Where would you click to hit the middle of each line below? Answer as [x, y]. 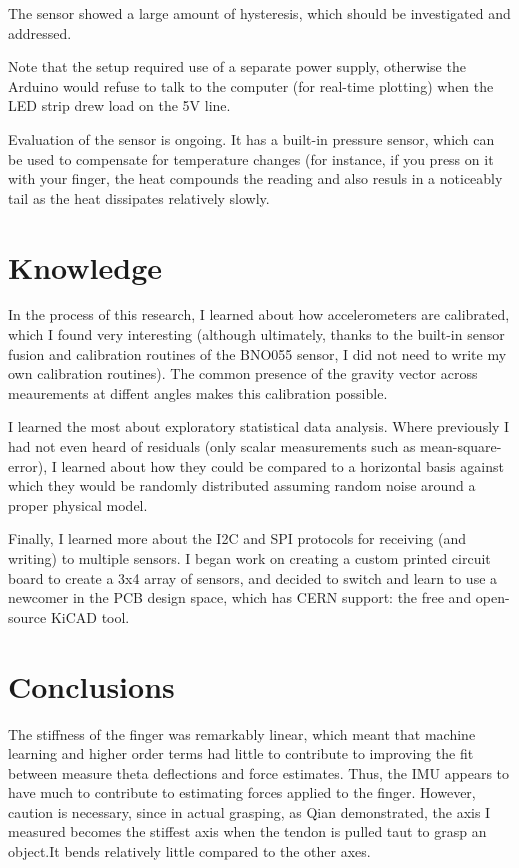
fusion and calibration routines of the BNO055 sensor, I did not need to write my [257, 353]
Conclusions [91, 685]
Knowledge [85, 266]
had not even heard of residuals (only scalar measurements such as [212, 446]
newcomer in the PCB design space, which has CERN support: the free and [240, 597]
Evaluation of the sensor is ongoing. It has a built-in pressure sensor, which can [251, 138]
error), [28, 465]
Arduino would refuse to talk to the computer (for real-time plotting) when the [251, 85]
